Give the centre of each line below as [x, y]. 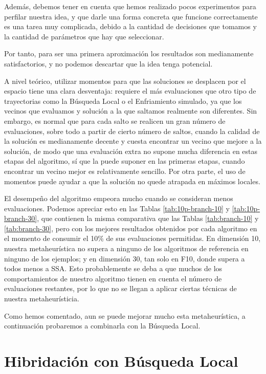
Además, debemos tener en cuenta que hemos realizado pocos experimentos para [130, 6]
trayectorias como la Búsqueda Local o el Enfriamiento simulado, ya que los [123, 101]
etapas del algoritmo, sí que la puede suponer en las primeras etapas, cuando [125, 161]
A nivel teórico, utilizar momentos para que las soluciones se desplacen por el [125, 81]
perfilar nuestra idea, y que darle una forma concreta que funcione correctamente [131, 16]
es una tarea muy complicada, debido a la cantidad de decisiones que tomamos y [130, 26]
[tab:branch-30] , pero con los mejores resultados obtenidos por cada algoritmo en [131, 228]
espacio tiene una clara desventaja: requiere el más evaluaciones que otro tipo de [130, 91]
